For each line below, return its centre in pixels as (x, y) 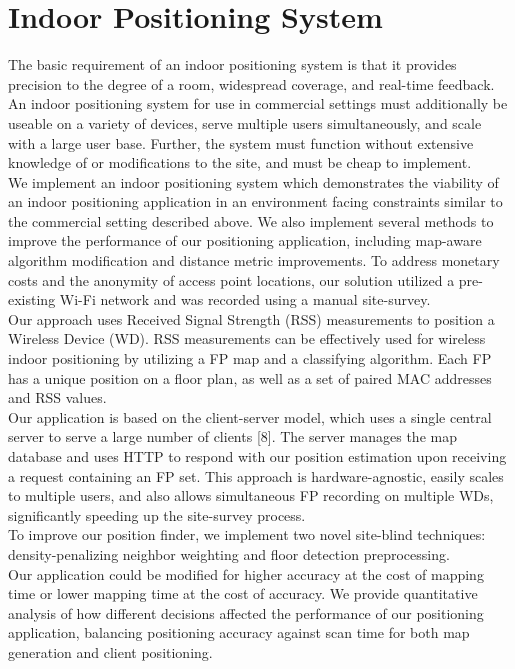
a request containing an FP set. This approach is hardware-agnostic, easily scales (256, 475)
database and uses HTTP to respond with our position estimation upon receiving (257, 456)
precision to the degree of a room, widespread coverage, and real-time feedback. (251, 83)
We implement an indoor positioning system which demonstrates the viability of (253, 181)
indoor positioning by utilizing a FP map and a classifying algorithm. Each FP (250, 358)
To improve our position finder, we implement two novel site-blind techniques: (247, 534)
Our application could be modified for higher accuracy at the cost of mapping (246, 573)
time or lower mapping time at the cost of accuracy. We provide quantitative (243, 593)
